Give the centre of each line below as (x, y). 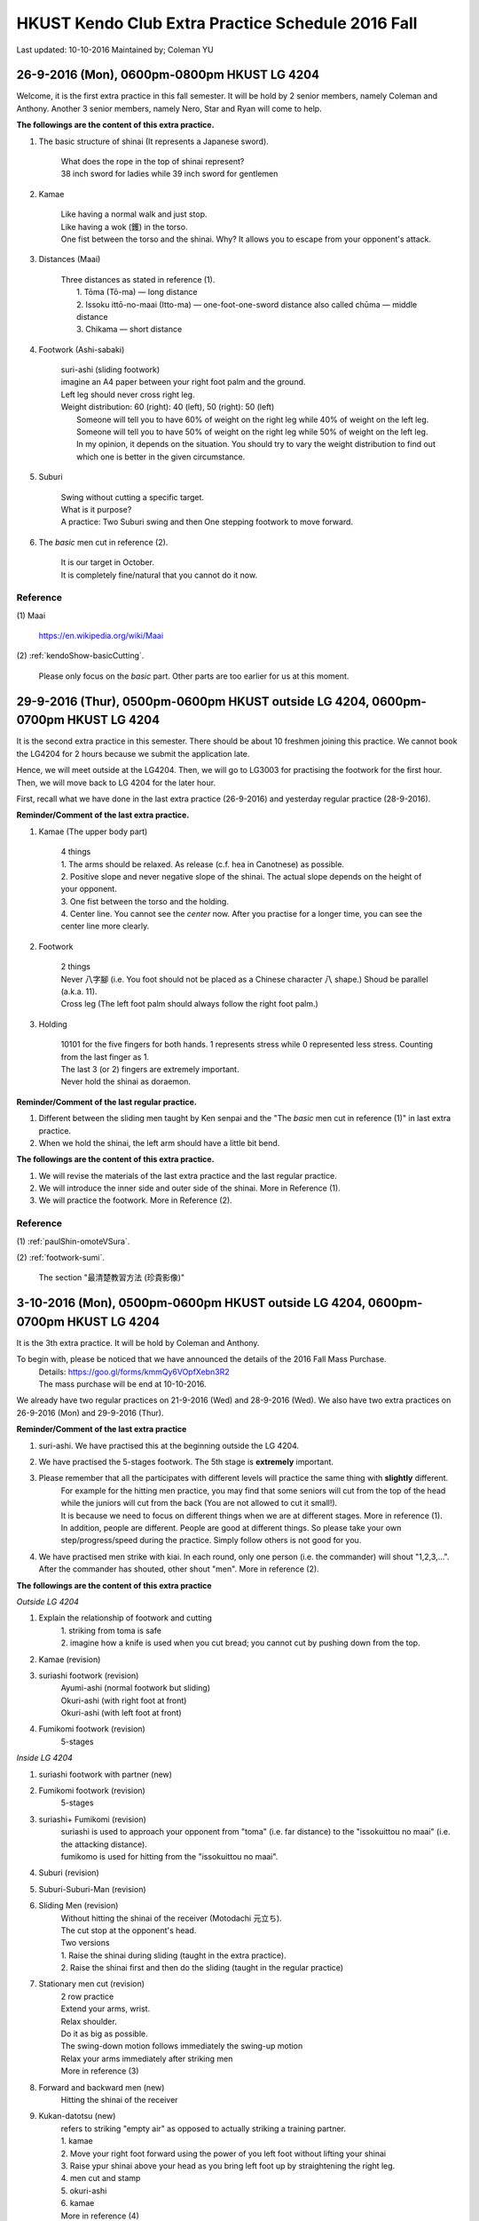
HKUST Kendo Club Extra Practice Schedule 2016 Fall (217, 23)
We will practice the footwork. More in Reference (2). (135, 1200)
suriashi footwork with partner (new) (106, 1774)
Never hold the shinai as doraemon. (126, 1082)
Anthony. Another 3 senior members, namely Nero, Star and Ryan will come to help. (169, 108)
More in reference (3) (100, 2071)
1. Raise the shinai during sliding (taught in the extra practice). (174, 1955)
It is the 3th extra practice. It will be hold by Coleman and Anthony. (138, 1342)
